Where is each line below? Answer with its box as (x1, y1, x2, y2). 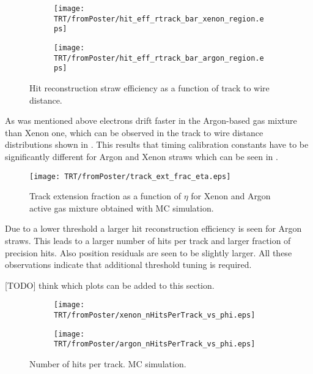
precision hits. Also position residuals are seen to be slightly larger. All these (5, 246, 292, 259)
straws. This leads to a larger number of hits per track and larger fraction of (5, 234, 291, 246)
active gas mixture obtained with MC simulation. (29, 201, 214, 214)
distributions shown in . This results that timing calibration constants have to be (5, 138, 309, 151)
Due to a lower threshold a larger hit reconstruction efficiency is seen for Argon (5, 222, 302, 235)
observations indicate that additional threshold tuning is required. (5, 258, 252, 271)
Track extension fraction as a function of (29, 189, 181, 202)
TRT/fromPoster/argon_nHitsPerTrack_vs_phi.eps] (54, 340, 256, 349)
